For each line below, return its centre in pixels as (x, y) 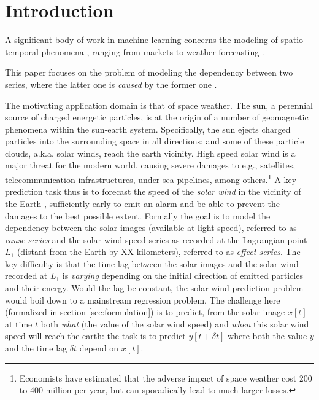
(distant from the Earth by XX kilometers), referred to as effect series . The (159, 252)
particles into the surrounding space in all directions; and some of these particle (155, 141)
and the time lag (36, 348)
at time (19, 324)
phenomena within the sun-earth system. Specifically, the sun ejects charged (148, 129)
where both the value (267, 336)
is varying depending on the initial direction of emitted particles (183, 276)
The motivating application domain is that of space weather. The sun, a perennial (159, 105)
